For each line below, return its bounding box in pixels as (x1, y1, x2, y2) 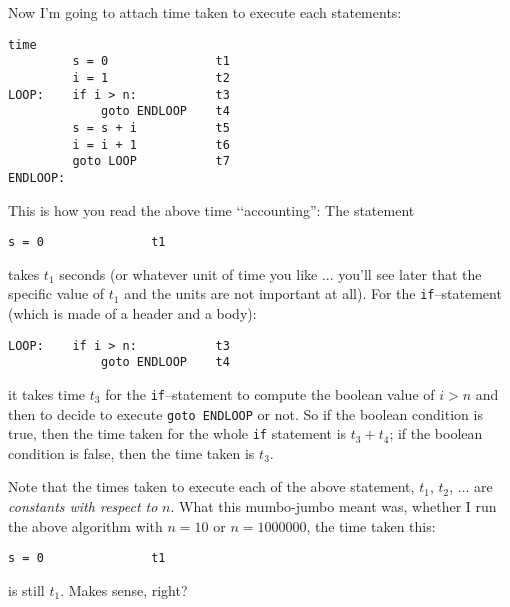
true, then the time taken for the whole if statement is (8, 423, 347, 444)
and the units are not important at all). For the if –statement (124, 283, 502, 304)
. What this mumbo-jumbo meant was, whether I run (170, 496, 497, 517)
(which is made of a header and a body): (8, 303, 257, 323)
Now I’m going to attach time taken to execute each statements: (8, 2, 402, 22)
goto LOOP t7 (72, 154, 230, 169)
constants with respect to (8, 496, 158, 517)
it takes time (8, 383, 86, 404)
